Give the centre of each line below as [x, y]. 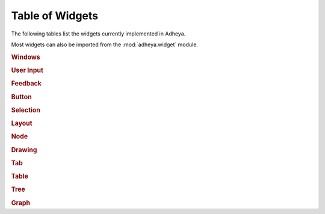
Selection [26, 110]
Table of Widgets [55, 16]
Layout [22, 123]
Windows [26, 57]
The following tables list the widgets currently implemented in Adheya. [98, 34]
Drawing [24, 150]
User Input [27, 70]
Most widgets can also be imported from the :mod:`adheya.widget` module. [105, 44]
